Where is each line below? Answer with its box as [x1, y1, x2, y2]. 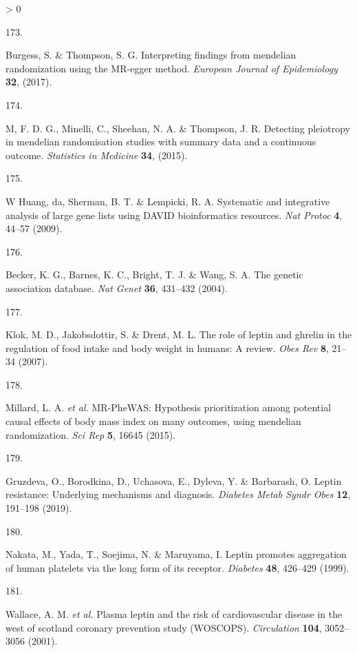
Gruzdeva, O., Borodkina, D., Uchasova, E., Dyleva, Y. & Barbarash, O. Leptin [6, 473, 342, 488]
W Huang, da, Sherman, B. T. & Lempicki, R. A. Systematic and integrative [6, 194, 330, 208]
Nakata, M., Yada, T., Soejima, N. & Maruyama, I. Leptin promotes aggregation [6, 547, 347, 561]
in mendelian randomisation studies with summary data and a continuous [6, 134, 316, 149]
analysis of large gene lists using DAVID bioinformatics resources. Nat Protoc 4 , [6, 207, 343, 222]
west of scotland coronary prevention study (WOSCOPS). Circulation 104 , [6, 620, 322, 634]
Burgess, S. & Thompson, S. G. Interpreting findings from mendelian [6, 48, 296, 62]
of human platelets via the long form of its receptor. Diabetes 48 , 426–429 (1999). [6, 560, 349, 574]
